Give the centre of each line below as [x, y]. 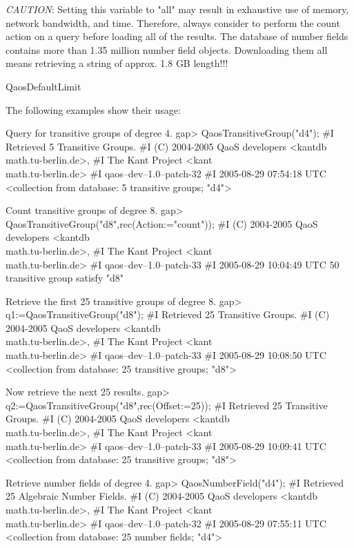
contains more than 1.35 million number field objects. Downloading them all [167, 49]
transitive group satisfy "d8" [65, 278]
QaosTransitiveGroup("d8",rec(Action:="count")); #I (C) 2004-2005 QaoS [162, 223]
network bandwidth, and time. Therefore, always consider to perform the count [173, 22]
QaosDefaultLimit [43, 86]
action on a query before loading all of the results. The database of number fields [177, 36]
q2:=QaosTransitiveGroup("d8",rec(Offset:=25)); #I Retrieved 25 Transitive [167, 405]
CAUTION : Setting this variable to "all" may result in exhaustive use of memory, [177, 9]
